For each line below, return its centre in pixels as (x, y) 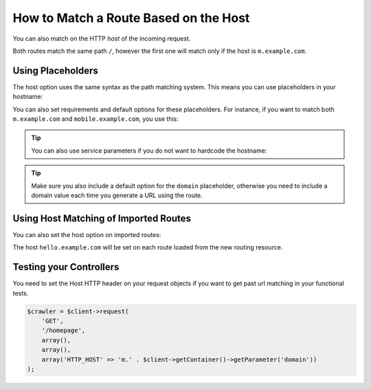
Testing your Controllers (66, 267)
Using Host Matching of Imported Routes (102, 218)
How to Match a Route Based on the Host (131, 18)
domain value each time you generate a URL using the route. (117, 195)
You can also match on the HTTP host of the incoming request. (102, 38)
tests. (21, 293)
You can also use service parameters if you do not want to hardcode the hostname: (149, 151)
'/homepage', (64, 331)
